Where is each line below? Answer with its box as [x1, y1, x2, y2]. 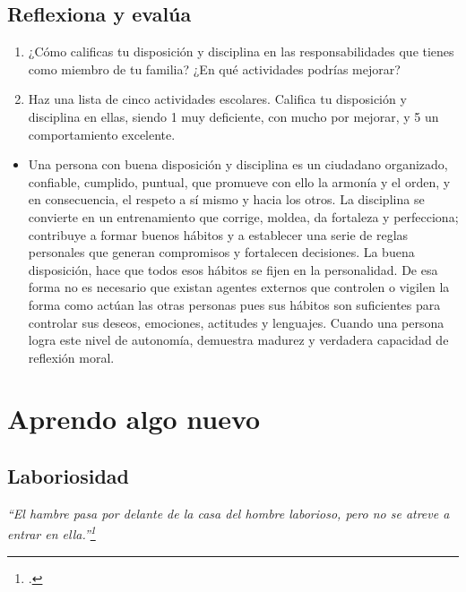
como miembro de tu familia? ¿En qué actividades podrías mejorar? [28, 59, 401, 78]
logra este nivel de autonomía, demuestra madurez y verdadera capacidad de [28, 330, 449, 349]
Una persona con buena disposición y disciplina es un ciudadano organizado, [28, 155, 448, 174]
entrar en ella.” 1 [7, 522, 96, 544]
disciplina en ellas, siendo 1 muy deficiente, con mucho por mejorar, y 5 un [28, 107, 439, 125]
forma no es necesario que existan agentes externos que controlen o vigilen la [28, 278, 450, 296]
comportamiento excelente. [28, 124, 176, 143]
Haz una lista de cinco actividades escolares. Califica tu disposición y [28, 90, 407, 108]
